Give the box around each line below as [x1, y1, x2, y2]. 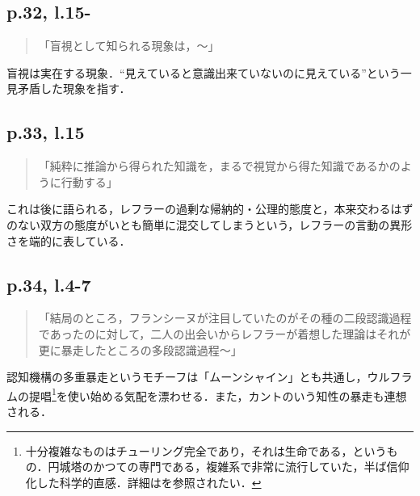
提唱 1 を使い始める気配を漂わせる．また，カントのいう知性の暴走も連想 [28, 385, 407, 404]
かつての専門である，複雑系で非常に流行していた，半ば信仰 [93, 458, 409, 475]
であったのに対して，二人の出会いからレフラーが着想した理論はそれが [38, 325, 411, 342]
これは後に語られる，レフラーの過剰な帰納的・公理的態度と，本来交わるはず [6, 200, 414, 217]
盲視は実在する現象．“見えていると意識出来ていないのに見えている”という [6, 64, 401, 81]
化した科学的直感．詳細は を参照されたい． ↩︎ [25, 473, 262, 490]
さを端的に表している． [6, 232, 131, 249]
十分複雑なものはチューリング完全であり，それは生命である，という [25, 442, 387, 459]
